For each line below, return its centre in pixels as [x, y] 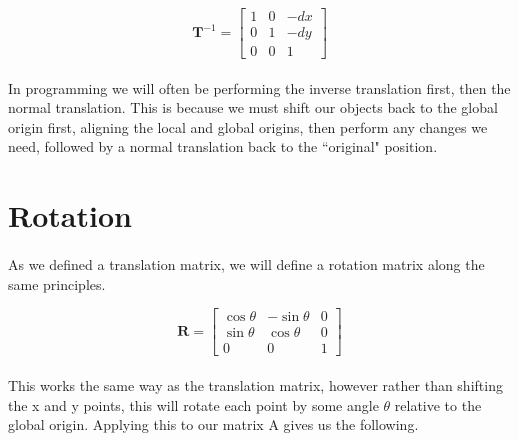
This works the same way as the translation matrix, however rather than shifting [255, 384]
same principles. [57, 283]
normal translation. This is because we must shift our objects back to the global [253, 107]
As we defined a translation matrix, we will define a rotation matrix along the [246, 264]
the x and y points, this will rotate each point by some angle [193, 404]
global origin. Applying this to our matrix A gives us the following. [213, 424]
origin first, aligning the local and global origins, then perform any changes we [248, 126]
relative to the [438, 404]
